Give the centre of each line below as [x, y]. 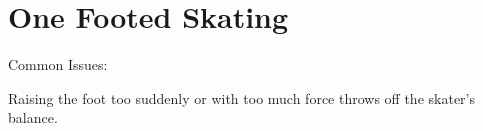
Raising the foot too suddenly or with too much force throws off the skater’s [241, 97]
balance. [33, 117]
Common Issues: [58, 64]
